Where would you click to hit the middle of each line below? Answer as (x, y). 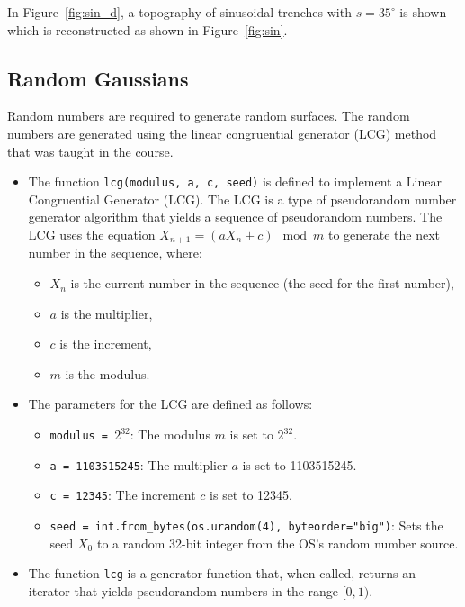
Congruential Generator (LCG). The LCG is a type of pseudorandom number (242, 199)
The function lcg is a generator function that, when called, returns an (222, 573)
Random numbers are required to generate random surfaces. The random (209, 116)
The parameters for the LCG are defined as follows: (170, 404)
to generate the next (384, 235)
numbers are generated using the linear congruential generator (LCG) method (222, 133)
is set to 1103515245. (300, 464)
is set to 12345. (251, 495)
